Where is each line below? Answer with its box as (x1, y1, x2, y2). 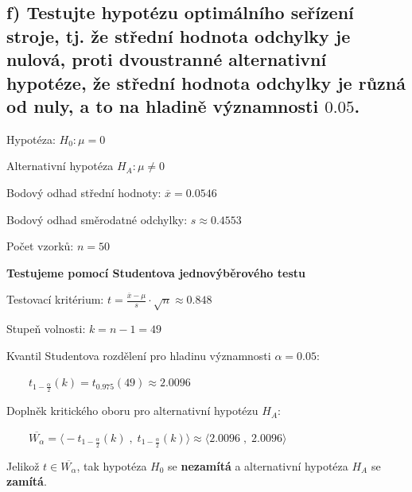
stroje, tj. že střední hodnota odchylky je (6, 23, 351, 48)
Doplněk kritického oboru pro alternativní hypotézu (6, 402, 258, 419)
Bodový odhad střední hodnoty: (6, 184, 161, 200)
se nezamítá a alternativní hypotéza (168, 457, 348, 474)
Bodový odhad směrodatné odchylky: (6, 211, 188, 227)
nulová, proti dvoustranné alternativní (6, 47, 327, 72)
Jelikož (6, 457, 40, 474)
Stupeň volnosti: (6, 320, 86, 337)
